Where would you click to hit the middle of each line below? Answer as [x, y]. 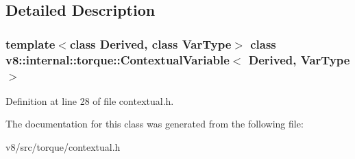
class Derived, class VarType [150, 44]
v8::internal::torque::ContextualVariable [118, 59]
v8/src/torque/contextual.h [63, 147]
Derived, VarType [299, 59]
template [30, 44]
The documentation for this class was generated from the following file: [155, 124]
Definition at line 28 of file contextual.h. [90, 100]
